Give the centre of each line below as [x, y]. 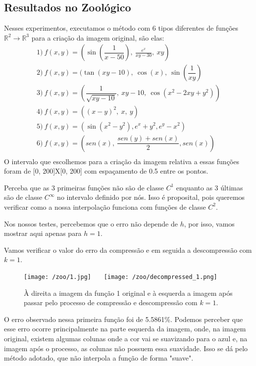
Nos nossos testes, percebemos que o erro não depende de [91, 223]
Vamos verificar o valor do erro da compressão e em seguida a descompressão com [128, 250]
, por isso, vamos [209, 223]
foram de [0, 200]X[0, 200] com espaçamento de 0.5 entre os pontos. [106, 171]
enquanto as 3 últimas [209, 187]
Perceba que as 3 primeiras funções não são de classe [84, 187]
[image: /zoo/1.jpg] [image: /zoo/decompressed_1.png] [121, 277]
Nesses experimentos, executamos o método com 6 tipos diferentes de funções [121, 28]
